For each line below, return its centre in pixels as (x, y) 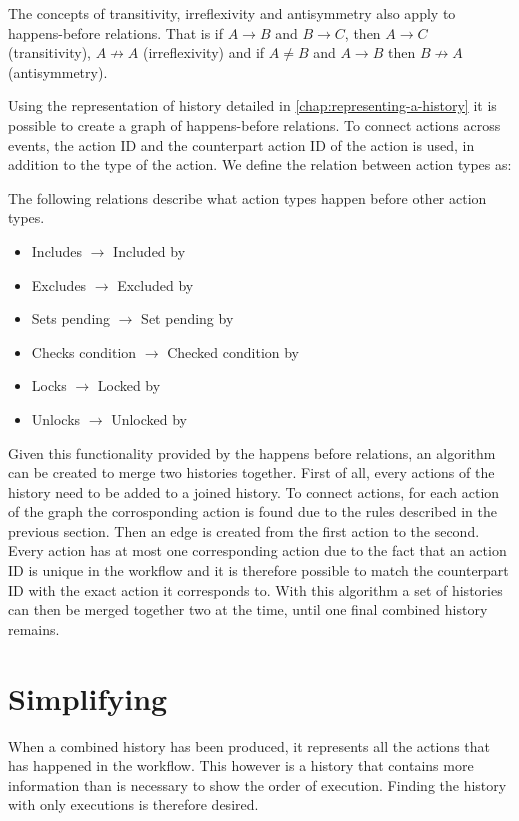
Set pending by (187, 318)
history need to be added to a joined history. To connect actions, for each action (254, 491)
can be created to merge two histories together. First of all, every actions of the (251, 472)
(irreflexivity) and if (204, 52)
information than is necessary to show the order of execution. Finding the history (257, 784)
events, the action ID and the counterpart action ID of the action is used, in (241, 144)
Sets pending (71, 318)
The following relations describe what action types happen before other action (247, 197)
